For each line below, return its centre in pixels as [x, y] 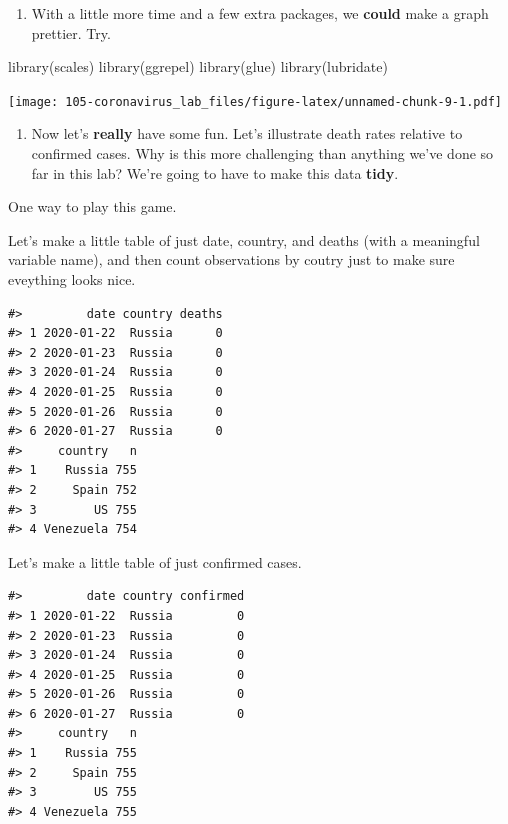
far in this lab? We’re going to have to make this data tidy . [215, 172]
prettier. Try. [71, 32]
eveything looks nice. [72, 279]
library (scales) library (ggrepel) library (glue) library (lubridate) [198, 66]
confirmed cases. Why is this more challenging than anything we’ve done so [262, 153]
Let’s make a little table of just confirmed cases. [155, 561]
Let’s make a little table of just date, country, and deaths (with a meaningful [244, 239]
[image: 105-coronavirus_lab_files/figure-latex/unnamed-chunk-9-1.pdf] [255, 101]
